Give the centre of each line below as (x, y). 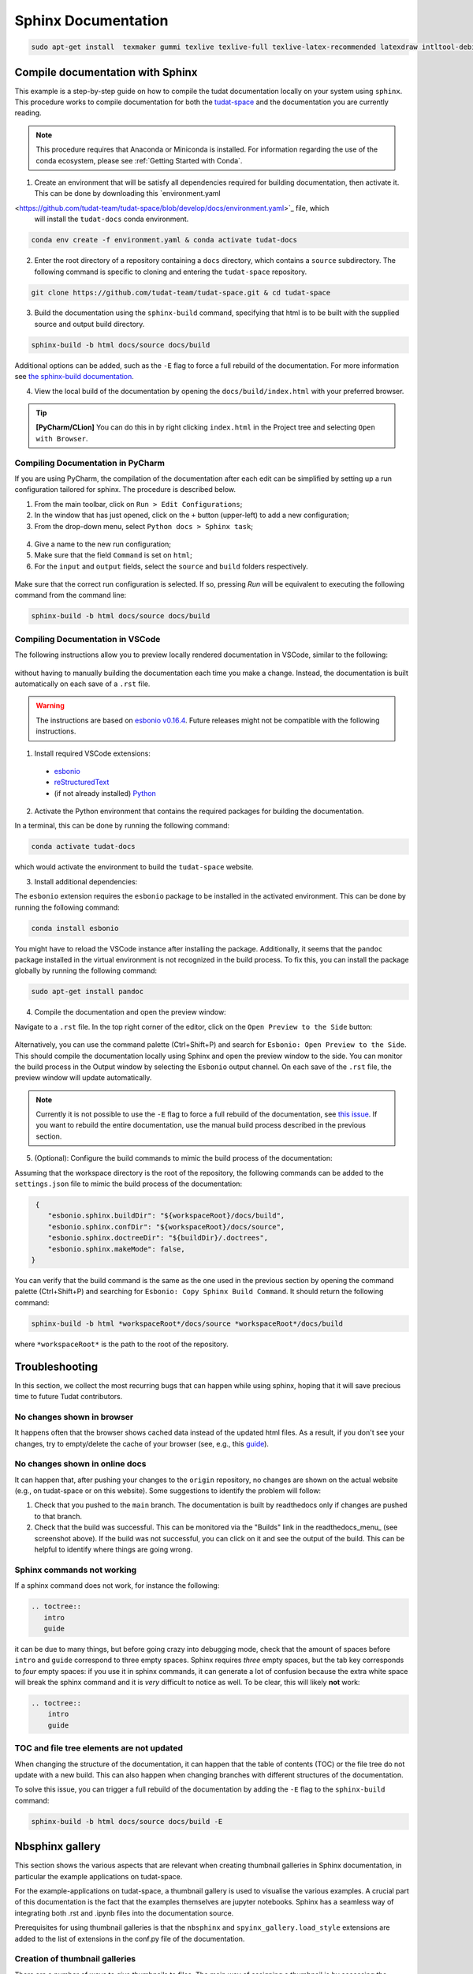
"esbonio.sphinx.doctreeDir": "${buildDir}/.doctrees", (158, 1238)
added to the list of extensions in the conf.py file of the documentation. (130, 1938)
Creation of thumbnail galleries (75, 1959)
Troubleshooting (56, 1366)
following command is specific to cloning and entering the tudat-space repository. (171, 272)
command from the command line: (71, 595)
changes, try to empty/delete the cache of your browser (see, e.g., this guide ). (142, 1443)
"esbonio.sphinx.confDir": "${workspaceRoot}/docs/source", (166, 1227)
